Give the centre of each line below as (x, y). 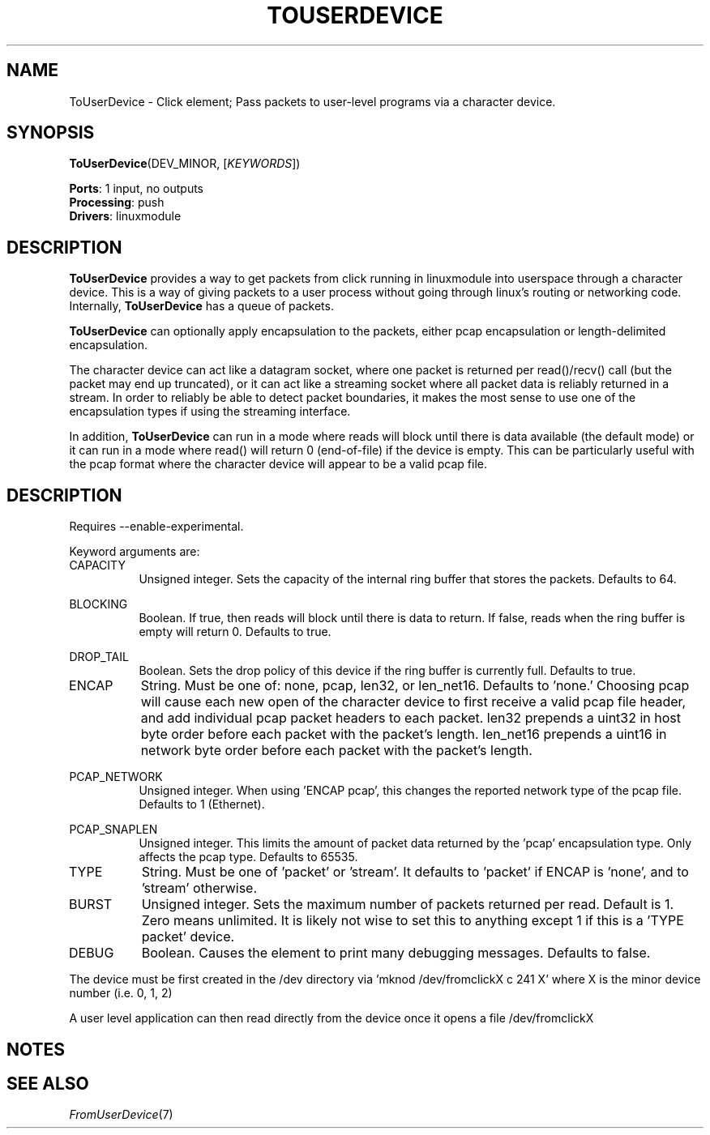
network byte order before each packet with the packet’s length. (336, 751)
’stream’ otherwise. (199, 888)
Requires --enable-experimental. (156, 527)
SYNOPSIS (51, 133)
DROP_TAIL (99, 657)
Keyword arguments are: (135, 552)
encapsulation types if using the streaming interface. (210, 412)
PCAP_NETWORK (116, 777)
